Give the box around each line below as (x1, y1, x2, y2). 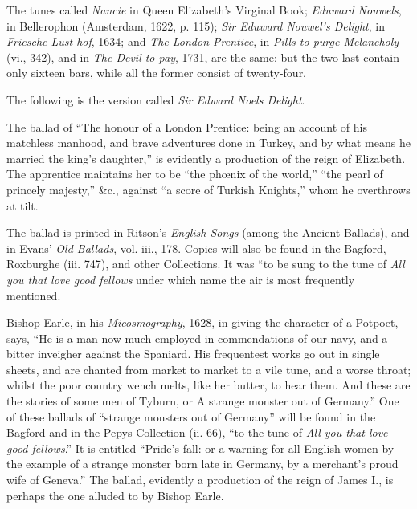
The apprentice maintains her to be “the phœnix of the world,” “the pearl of (6, 165, 383, 182)
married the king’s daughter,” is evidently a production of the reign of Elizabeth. (6, 149, 406, 166)
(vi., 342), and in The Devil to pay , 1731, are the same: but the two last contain (6, 48, 399, 65)
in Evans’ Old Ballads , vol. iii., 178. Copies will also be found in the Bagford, (6, 239, 386, 256)
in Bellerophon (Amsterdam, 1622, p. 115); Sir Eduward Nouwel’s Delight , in (6, 17, 385, 34)
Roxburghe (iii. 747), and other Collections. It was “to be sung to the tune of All (6, 255, 405, 272)
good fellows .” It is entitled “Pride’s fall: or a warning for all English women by (6, 439, 395, 456)
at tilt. (6, 197, 39, 214)
